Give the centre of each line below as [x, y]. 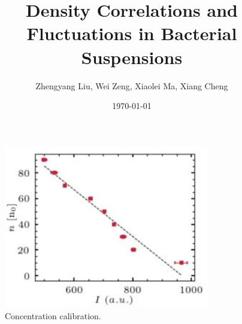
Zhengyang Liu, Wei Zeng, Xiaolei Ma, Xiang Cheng [132, 85]
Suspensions [132, 57]
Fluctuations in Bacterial [132, 33]
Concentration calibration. [53, 315]
